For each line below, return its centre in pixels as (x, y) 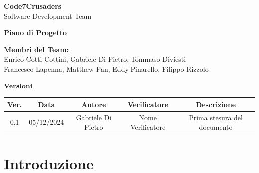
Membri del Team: (37, 49)
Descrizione (216, 104)
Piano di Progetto (36, 33)
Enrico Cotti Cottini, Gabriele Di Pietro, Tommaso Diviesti (95, 59)
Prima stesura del (216, 117)
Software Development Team (48, 16)
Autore (94, 104)
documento (216, 127)
